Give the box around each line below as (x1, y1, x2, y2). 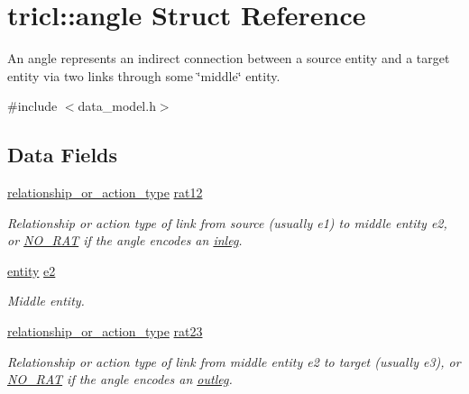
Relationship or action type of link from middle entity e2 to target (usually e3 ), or (7, 352, 461, 371)
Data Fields (7, 141, 118, 169)
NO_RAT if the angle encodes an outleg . (7, 370, 233, 389)
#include (7, 96, 58, 115)
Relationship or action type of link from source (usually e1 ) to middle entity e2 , (7, 213, 447, 232)
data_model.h (78, 96, 156, 115)
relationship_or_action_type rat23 (7, 322, 203, 341)
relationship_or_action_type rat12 (7, 183, 203, 202)
